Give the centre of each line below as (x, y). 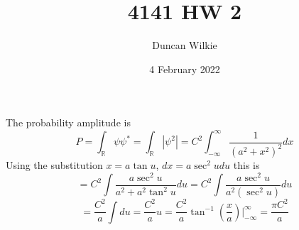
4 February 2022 (185, 69)
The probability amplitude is (68, 122)
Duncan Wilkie (185, 45)
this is (246, 165)
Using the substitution (54, 165)
